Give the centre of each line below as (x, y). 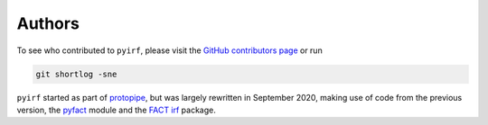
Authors (48, 23)
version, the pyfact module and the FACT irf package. (117, 110)
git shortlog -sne (76, 74)
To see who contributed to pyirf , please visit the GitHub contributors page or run (169, 50)
